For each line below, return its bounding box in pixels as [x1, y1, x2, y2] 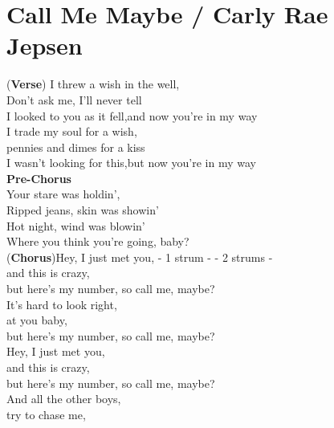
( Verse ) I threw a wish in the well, [6, 75, 180, 92]
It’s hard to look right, [6, 296, 117, 312]
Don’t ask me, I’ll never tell [6, 91, 142, 108]
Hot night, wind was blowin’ [6, 217, 145, 234]
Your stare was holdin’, [6, 185, 120, 202]
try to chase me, [6, 406, 86, 422]
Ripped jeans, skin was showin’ [6, 202, 159, 218]
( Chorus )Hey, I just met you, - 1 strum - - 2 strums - [6, 248, 273, 265]
